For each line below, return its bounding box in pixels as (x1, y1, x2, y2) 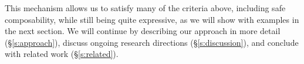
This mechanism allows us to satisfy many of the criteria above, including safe (5, 2, 286, 14)
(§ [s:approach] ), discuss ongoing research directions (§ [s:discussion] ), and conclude (5, 36, 299, 48)
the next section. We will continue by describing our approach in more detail (5, 25, 281, 37)
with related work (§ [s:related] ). (5, 48, 119, 60)
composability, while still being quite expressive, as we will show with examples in (5, 13, 299, 25)
